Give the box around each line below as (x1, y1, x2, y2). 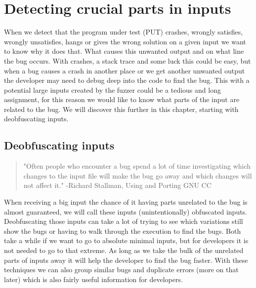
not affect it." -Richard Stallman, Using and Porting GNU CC (23, 180, 212, 190)
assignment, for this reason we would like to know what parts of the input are (4, 94, 240, 105)
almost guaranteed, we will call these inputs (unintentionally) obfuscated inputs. (4, 206, 248, 216)
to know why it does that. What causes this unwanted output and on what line (4, 46, 244, 56)
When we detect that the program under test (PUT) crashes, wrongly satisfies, (4, 27, 243, 37)
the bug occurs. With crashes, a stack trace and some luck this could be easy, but (4, 55, 251, 66)
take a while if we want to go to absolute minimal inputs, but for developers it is (4, 235, 249, 246)
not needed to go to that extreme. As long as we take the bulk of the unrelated (4, 245, 244, 255)
